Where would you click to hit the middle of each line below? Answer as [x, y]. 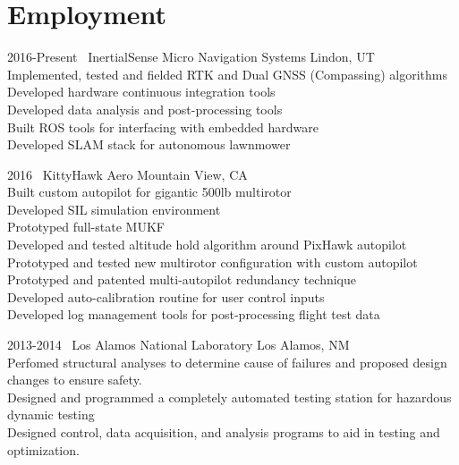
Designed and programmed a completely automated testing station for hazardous [229, 397]
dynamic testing [51, 414]
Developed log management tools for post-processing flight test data [194, 314]
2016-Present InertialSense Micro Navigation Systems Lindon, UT [191, 57]
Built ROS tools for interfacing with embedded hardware [163, 127]
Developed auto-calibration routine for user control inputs [166, 296]
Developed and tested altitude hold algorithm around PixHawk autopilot [207, 245]
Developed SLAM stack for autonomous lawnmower [149, 144]
